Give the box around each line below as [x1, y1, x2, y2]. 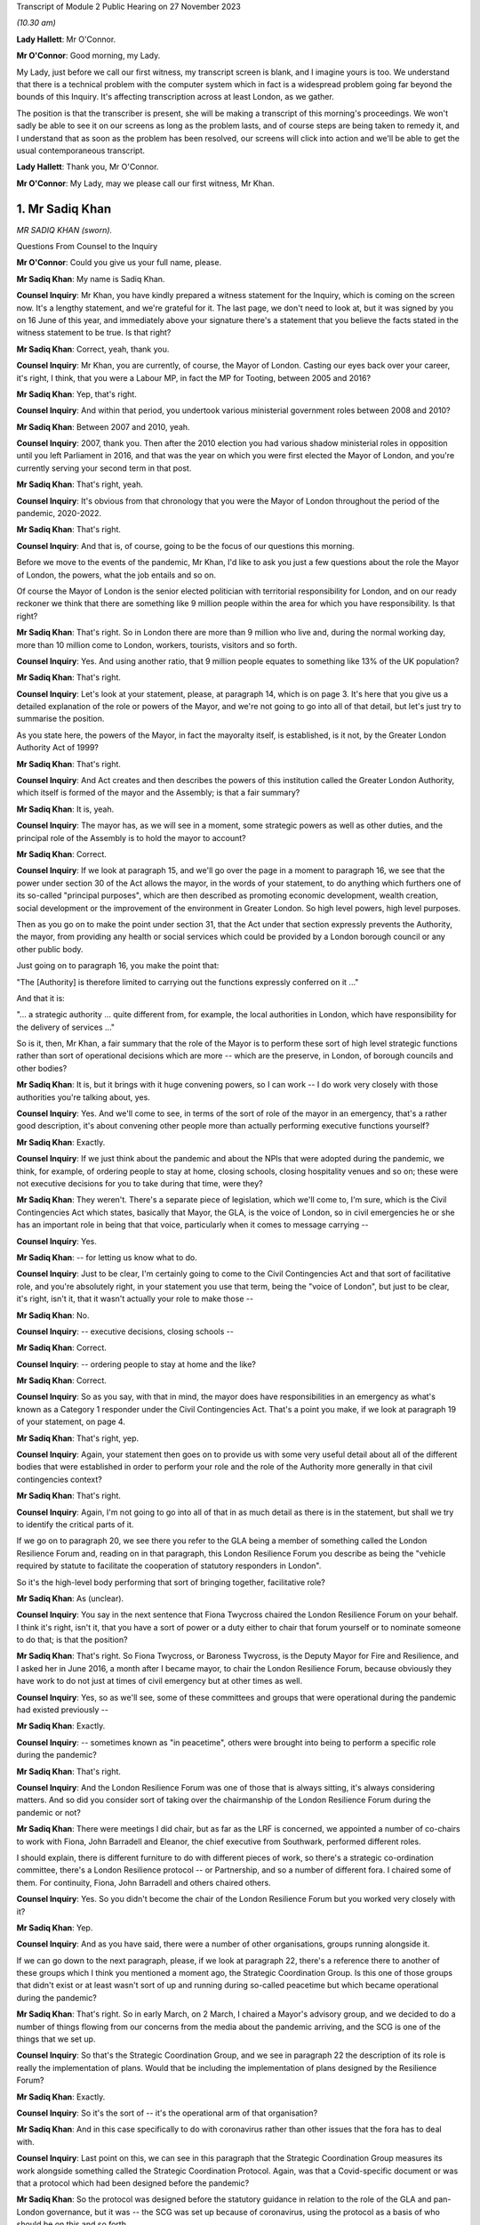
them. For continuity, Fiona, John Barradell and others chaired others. [16, 1877, 271, 1888]
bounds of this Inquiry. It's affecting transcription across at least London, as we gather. [16, 92, 335, 102]
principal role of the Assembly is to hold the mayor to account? [16, 832, 246, 843]
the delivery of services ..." [16, 1022, 116, 1032]
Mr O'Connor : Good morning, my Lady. [16, 50, 161, 61]
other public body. [16, 943, 84, 954]
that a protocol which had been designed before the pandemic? [16, 2177, 250, 2189]
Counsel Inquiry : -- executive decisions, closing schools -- [16, 1326, 235, 1337]
